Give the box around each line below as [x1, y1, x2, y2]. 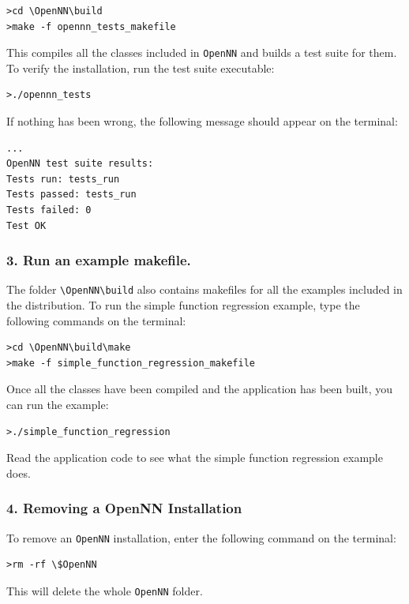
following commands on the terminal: [6, 312, 186, 328]
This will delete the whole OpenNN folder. [6, 582, 203, 598]
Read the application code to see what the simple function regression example [6, 449, 383, 466]
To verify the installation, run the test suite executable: [6, 59, 275, 76]
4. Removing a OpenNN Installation [6, 498, 242, 518]
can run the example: [6, 396, 109, 413]
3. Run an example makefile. [6, 250, 191, 270]
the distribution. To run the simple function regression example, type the [6, 297, 360, 313]
